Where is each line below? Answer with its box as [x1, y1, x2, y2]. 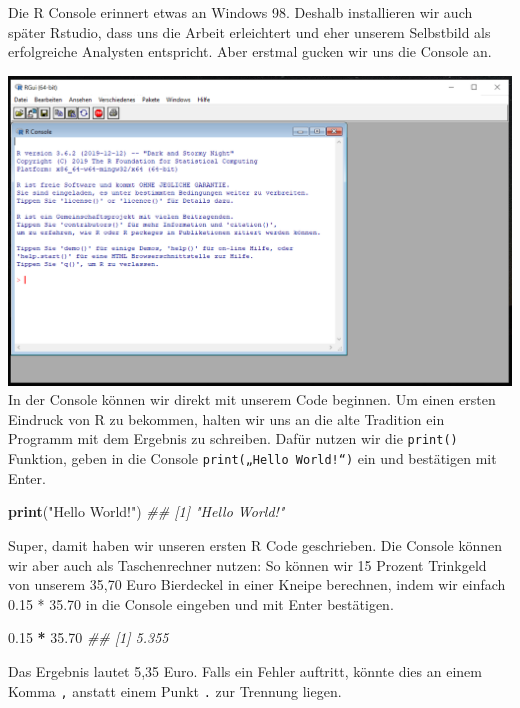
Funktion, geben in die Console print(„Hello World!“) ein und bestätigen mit [8, 448, 497, 469]
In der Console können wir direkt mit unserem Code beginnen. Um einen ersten [8, 389, 496, 410]
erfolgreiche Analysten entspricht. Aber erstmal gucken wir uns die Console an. [8, 41, 492, 62]
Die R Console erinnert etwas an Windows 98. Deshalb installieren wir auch [8, 2, 473, 22]
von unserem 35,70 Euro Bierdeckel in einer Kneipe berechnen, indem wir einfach [8, 574, 506, 595]
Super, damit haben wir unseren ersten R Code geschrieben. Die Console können [8, 534, 503, 555]
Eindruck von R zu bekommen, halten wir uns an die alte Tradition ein [8, 408, 445, 429]
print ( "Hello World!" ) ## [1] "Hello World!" [8, 501, 285, 522]
